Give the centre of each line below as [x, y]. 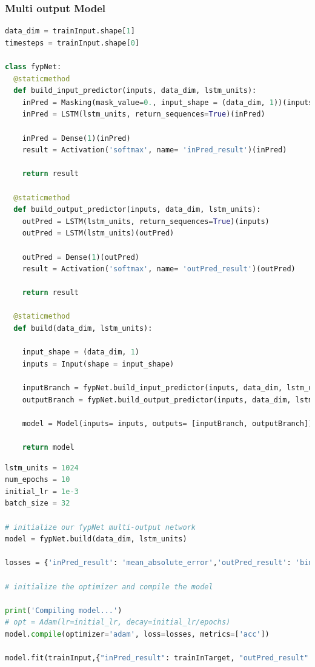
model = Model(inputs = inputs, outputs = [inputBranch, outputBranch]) [167, 423]
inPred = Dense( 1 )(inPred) [76, 138]
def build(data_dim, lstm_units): [83, 329]
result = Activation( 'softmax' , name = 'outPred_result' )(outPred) [159, 269]
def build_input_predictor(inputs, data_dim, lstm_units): [135, 91]
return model [48, 447]
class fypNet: [33, 67]
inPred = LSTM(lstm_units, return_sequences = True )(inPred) [144, 114]
